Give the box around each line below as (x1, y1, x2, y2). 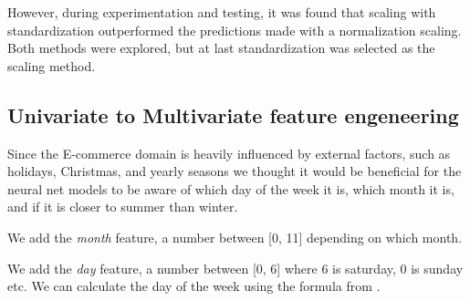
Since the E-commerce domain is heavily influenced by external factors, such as (7, 143, 451, 162)
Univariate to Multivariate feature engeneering (7, 100, 459, 129)
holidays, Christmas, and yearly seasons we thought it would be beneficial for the (7, 161, 462, 181)
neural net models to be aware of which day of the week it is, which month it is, (7, 179, 454, 198)
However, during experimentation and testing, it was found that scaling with (7, 3, 436, 21)
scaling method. (7, 56, 96, 75)
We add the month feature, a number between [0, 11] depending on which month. (7, 227, 463, 246)
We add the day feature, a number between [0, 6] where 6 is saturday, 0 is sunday (7, 258, 464, 277)
